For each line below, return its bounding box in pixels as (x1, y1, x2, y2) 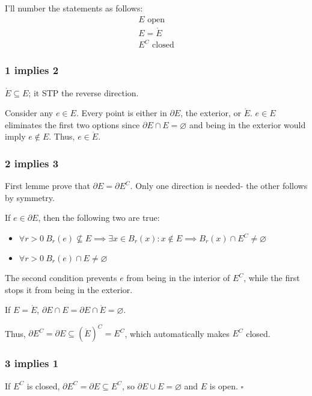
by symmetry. (5, 191, 55, 203)
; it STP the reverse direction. (28, 86, 139, 99)
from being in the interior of (126, 271, 230, 283)
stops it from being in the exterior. (5, 283, 133, 295)
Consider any (5, 107, 54, 119)
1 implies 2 (5, 63, 59, 78)
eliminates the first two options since (5, 118, 140, 131)
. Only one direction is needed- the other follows (130, 179, 308, 192)
